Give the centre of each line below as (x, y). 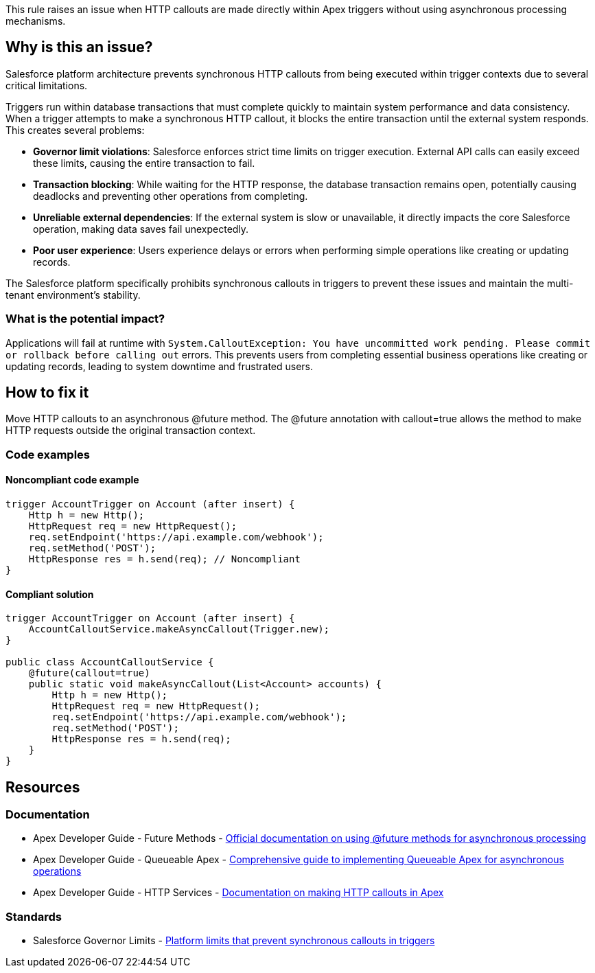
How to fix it (47, 393)
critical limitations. (47, 85)
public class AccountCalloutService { (110, 662)
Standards (34, 916)
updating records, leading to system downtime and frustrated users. (160, 366)
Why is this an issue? (79, 47)
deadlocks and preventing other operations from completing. (171, 196)
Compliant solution (50, 594)
